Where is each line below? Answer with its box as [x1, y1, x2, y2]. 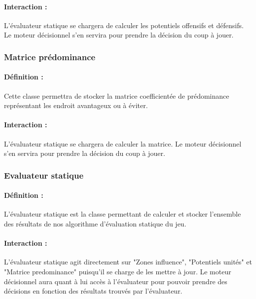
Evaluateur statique [4, 169, 84, 181]
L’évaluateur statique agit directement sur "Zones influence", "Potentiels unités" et [4, 257, 252, 267]
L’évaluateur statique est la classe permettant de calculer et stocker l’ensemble [4, 209, 241, 219]
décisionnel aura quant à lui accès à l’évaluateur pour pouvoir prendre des [4, 276, 227, 286]
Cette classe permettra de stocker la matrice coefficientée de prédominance [4, 90, 229, 101]
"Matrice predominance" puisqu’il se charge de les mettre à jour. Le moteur [4, 266, 231, 277]
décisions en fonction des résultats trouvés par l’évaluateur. [4, 286, 183, 296]
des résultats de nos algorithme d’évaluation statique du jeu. [4, 219, 186, 229]
